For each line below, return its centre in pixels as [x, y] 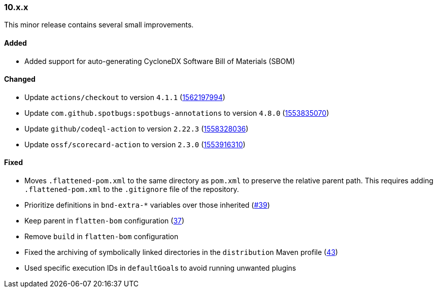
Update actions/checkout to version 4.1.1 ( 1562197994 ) [125, 97]
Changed [20, 79]
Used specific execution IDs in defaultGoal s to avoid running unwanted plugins [160, 268]
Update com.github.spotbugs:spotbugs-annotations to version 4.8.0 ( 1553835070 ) [177, 113]
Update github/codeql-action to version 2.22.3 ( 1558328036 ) [137, 128]
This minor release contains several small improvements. [99, 25]
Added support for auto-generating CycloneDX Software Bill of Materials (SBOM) [160, 61]
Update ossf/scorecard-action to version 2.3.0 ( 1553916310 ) [135, 144]
